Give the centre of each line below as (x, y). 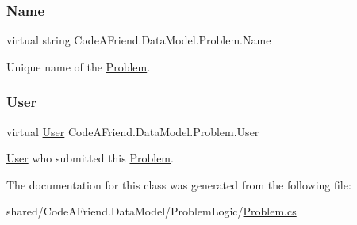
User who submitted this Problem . (90, 158)
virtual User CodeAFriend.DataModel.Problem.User (133, 131)
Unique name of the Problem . (79, 66)
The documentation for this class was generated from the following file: (179, 184)
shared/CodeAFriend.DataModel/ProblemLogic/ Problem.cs (152, 211)
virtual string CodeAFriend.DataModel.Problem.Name (139, 40)
